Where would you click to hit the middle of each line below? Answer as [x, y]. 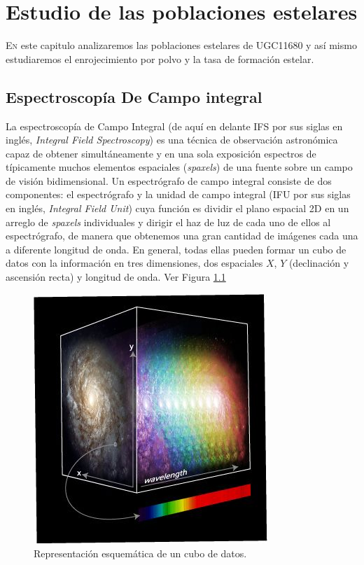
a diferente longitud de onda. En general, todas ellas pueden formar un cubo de [176, 249]
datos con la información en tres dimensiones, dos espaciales [134, 263]
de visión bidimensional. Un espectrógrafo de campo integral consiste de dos [169, 180]
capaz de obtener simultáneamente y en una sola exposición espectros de [161, 153]
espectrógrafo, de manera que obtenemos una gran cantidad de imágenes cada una [182, 236]
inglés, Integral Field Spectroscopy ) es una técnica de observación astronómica [172, 140]
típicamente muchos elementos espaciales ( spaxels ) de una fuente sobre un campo [179, 167]
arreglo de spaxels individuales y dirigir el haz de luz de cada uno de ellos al [168, 222]
